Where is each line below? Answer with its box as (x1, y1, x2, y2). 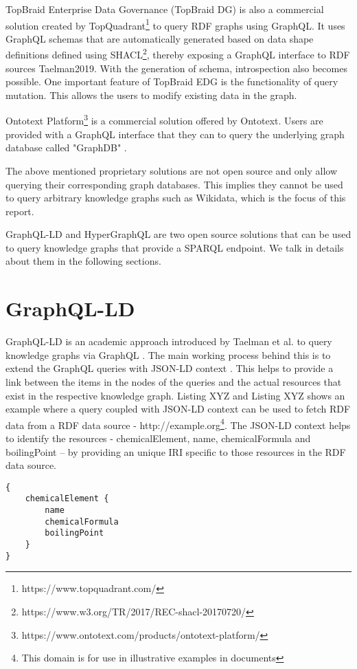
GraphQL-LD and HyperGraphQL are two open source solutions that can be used (5, 227, 352, 241)
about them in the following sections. (5, 254, 161, 268)
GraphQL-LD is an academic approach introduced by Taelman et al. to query (5, 334, 332, 349)
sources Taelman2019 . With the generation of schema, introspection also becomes (5, 61, 347, 75)
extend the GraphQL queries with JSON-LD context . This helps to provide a (5, 361, 334, 375)
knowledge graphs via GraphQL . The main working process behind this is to (5, 347, 331, 362)
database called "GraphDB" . (5, 140, 127, 155)
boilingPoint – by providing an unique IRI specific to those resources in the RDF (5, 444, 346, 459)
